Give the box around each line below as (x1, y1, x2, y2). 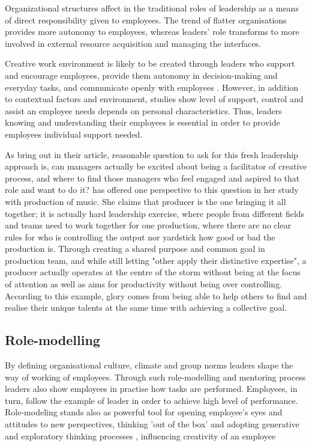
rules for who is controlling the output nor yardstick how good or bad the (5, 230, 275, 243)
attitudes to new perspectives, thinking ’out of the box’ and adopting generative (5, 418, 299, 430)
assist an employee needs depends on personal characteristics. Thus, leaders (5, 104, 282, 117)
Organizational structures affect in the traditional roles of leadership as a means (5, 2, 299, 14)
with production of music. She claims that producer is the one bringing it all (5, 195, 286, 207)
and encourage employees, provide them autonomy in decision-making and (5, 69, 278, 81)
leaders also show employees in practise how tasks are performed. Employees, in (5, 382, 298, 395)
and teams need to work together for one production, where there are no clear (5, 219, 292, 231)
